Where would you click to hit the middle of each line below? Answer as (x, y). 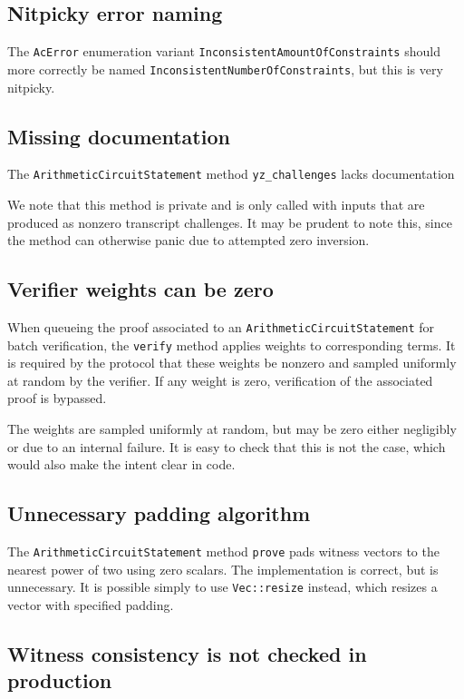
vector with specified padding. (91, 604)
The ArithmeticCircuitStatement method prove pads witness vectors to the (223, 551)
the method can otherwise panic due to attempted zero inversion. (188, 240)
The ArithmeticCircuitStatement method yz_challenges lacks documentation (231, 174)
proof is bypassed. (57, 398)
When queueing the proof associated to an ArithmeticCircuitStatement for (221, 326)
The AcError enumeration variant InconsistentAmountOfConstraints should (224, 51)
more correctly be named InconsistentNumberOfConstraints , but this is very (225, 69)
